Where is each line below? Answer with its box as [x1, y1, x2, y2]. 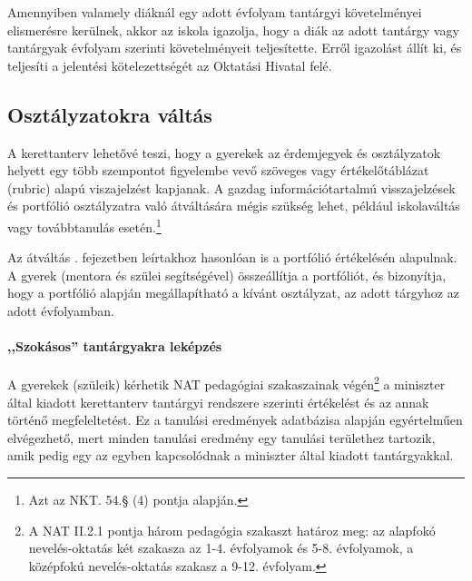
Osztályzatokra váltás [7, 100, 212, 128]
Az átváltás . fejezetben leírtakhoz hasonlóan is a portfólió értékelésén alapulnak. [7, 248, 457, 267]
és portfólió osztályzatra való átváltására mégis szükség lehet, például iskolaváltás [7, 196, 460, 215]
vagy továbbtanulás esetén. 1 [7, 214, 162, 236]
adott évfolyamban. [7, 300, 114, 320]
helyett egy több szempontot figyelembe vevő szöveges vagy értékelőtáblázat [7, 161, 429, 180]
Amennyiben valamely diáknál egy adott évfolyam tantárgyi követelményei [7, 3, 422, 21]
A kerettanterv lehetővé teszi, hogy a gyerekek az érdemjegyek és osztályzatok [7, 143, 441, 162]
